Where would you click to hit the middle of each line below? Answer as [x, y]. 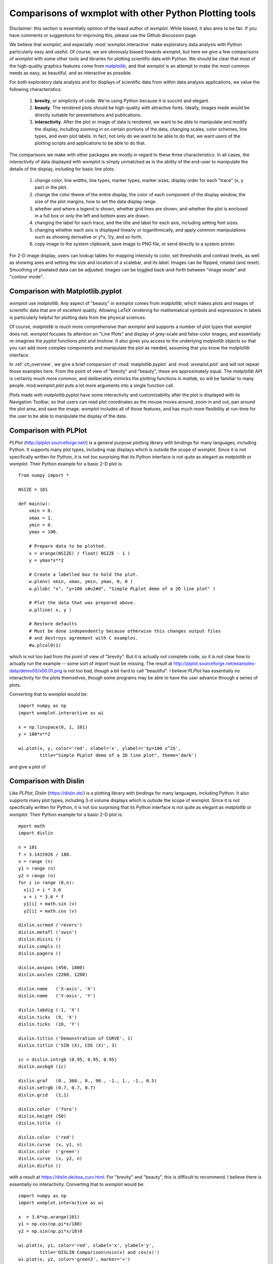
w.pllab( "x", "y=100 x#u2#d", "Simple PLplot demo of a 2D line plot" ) [122, 589]
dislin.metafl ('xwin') [48, 932]
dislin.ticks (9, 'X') [48, 1017]
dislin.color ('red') [47, 1137]
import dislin [36, 833]
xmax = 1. [41, 518]
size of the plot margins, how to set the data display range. [96, 202]
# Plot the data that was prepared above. [82, 603]
